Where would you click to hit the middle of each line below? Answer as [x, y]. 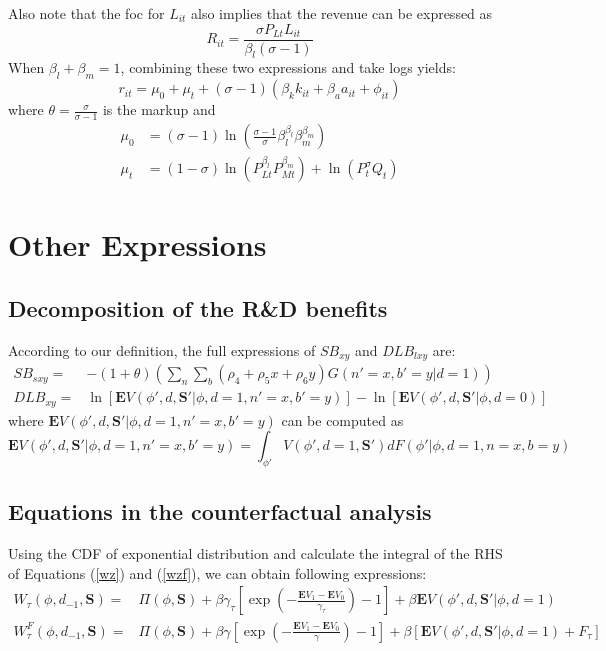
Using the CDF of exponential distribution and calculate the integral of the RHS [255, 553]
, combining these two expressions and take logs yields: [288, 67]
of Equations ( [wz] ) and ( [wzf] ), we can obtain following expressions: [217, 572]
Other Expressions [137, 244]
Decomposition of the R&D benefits [198, 307]
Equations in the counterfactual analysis [220, 511]
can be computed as [342, 419]
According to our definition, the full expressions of [162, 349]
